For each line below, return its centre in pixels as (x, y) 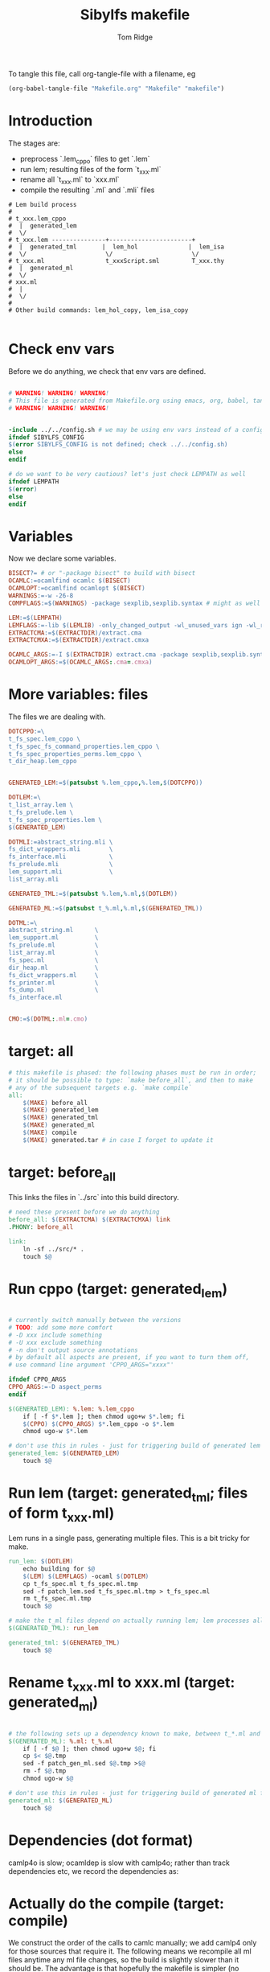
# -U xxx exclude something (55, 1342)
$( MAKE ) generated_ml (59, 1125)
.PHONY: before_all (41, 1227)
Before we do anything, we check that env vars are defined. (107, 372)
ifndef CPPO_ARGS (37, 1380)
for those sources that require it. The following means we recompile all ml (130, 1951)
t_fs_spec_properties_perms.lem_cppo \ (75, 754)
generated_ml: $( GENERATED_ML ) (61, 1800)
